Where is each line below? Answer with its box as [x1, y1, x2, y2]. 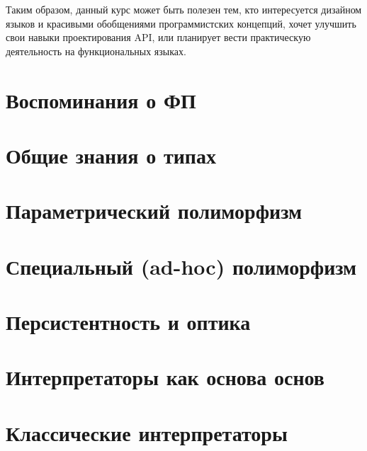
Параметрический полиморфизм [6, 196, 303, 225]
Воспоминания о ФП [6, 85, 196, 114]
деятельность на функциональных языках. [6, 43, 186, 58]
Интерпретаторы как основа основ [6, 362, 324, 392]
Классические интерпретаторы [6, 418, 288, 447]
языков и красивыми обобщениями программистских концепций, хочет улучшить [6, 16, 356, 30]
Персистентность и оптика [6, 307, 251, 336]
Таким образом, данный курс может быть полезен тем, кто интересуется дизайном [6, 2, 362, 16]
